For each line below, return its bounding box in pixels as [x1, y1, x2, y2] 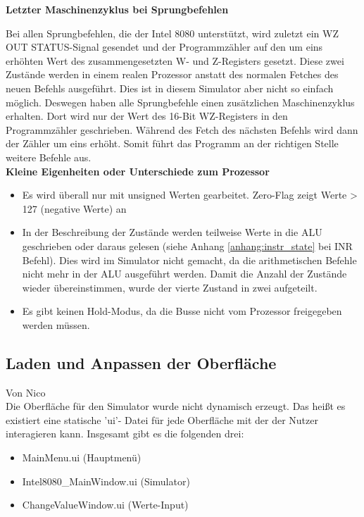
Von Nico [6, 385, 46, 399]
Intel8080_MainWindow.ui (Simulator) [22, 473, 190, 488]
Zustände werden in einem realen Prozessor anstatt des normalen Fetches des [6, 67, 339, 82]
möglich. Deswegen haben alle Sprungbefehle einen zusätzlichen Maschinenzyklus [6, 94, 355, 109]
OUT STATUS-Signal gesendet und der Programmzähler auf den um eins [6, 39, 323, 54]
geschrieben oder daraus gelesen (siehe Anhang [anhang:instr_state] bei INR [22, 238, 353, 253]
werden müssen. [22, 317, 90, 332]
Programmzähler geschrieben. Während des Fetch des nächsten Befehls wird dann [6, 122, 358, 137]
